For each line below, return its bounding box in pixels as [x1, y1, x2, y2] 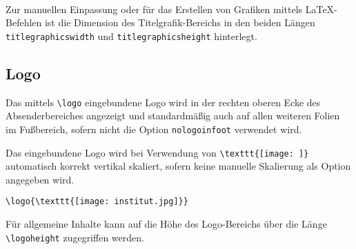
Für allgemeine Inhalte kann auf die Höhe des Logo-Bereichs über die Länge [6, 217, 327, 231]
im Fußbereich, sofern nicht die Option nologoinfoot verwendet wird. [6, 121, 302, 136]
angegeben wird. [6, 172, 75, 186]
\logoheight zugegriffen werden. [6, 230, 144, 244]
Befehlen [6, 15, 42, 30]
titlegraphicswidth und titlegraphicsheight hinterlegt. [6, 28, 257, 43]
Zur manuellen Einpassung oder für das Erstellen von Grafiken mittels [6, 1, 303, 16]
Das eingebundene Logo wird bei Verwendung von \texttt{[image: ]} [6, 145, 309, 159]
